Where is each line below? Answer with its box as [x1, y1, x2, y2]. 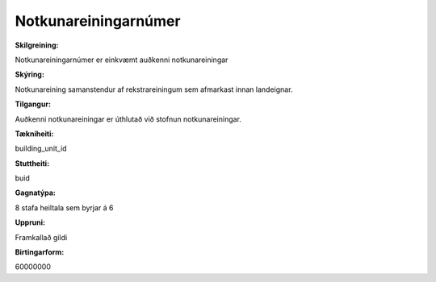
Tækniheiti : [15, 129, 54, 139]
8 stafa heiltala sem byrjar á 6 [15, 202, 114, 213]
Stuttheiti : [15, 158, 50, 168]
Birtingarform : [15, 247, 65, 257]
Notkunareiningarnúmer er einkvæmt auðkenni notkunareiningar [15, 55, 228, 64]
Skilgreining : [15, 40, 59, 50]
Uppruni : [15, 218, 46, 227]
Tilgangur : [15, 99, 52, 109]
